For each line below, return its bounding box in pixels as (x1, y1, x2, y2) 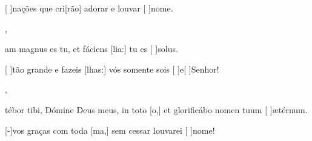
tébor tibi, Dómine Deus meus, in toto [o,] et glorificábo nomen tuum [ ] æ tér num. (5, 103, 308, 116)
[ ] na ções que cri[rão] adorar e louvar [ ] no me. (5, 2, 173, 14)
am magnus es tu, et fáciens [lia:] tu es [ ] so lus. (5, 42, 178, 55)
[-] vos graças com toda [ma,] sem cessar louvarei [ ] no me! (5, 123, 215, 136)
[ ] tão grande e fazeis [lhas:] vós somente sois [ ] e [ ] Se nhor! (5, 62, 219, 75)
